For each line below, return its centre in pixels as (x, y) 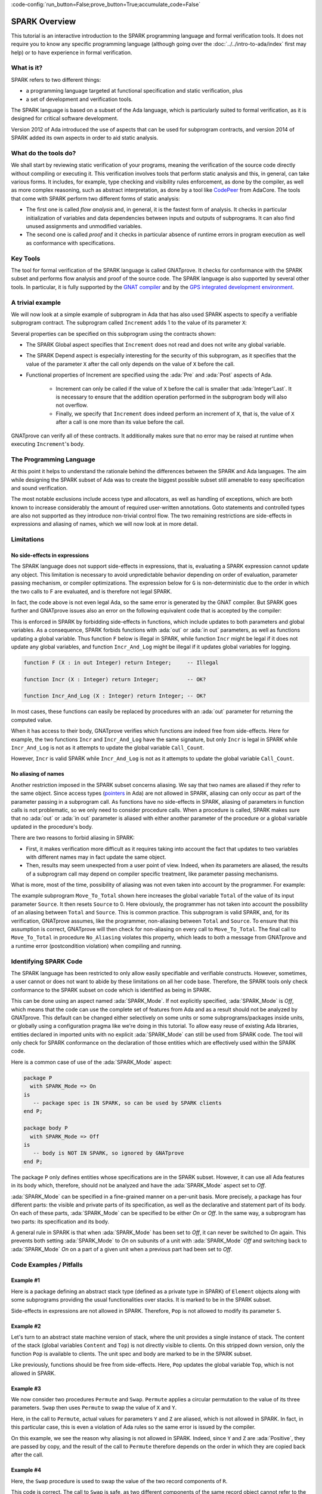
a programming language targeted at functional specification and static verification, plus (134, 91)
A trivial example (36, 302)
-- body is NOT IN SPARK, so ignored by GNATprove (109, 1153)
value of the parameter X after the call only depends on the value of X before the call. (130, 364)
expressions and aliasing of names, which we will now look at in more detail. (105, 524)
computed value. (32, 720)
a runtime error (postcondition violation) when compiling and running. (96, 946)
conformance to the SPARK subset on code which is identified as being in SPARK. (111, 990)
